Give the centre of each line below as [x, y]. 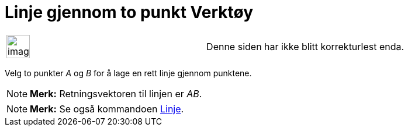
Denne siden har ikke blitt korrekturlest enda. [305, 46]
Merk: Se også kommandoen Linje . [107, 109]
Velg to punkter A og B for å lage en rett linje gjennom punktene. [128, 73]
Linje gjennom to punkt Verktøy [129, 12]
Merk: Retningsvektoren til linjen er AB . [116, 93]
